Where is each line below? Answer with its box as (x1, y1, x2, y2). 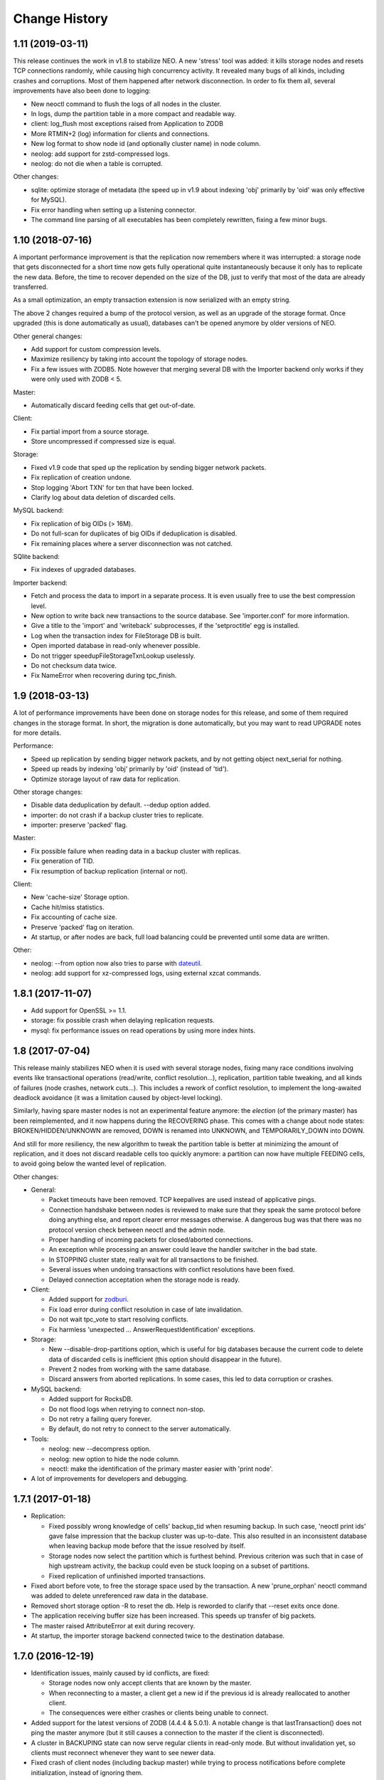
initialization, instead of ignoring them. (31, 1768, 144, 1776)
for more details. (13, 728, 62, 737)
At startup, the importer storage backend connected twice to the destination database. (31, 1631, 285, 1640)
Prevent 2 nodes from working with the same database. (48, 1365, 211, 1373)
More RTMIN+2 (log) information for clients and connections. (31, 129, 210, 138)
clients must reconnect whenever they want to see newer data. (31, 1749, 216, 1757)
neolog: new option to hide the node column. (48, 1455, 181, 1463)
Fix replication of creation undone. (31, 473, 132, 482)
